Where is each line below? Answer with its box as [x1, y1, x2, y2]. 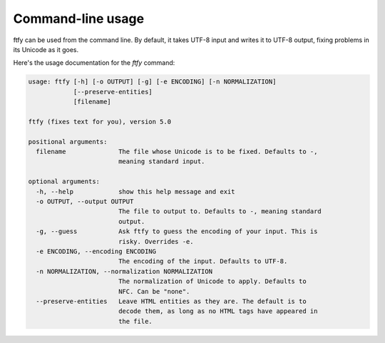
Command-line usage [13, 11, 145, 26]
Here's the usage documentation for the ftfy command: [13, 58, 175, 67]
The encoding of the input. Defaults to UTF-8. [118, 257, 288, 265]
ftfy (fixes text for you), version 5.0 [28, 118, 171, 126]
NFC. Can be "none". [118, 287, 190, 295]
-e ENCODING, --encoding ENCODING [36, 247, 157, 255]
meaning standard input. [118, 158, 205, 165]
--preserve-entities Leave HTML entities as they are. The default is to [36, 297, 307, 305]
